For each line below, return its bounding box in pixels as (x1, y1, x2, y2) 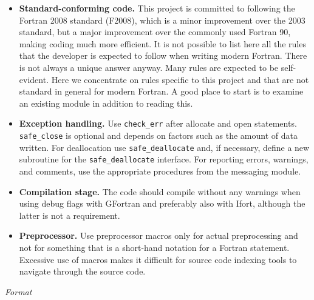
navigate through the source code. (19, 265, 146, 278)
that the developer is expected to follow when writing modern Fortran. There (19, 49, 307, 62)
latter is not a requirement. (19, 208, 120, 221)
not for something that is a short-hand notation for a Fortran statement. (19, 241, 290, 253)
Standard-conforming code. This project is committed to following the (19, 2, 295, 14)
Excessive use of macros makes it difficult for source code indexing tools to (19, 253, 297, 265)
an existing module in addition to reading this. (19, 96, 193, 109)
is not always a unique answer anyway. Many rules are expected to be (19, 61, 279, 73)
